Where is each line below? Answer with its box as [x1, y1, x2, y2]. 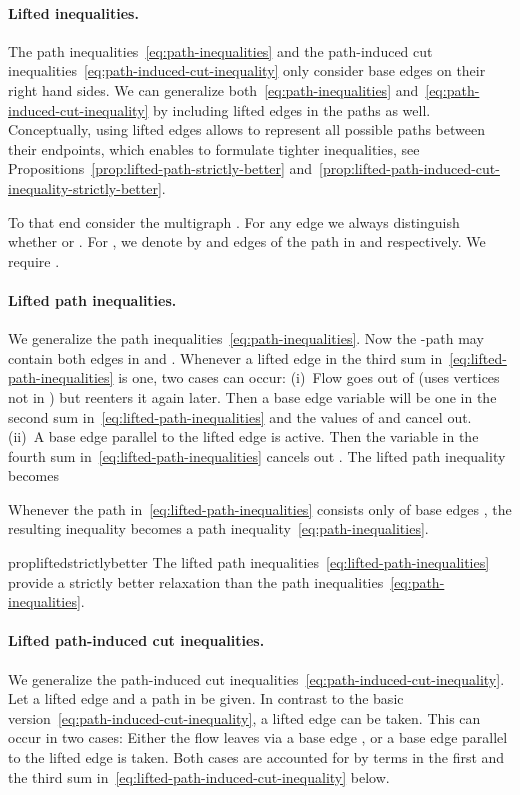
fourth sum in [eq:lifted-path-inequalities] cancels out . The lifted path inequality [8, 445, 506, 466]
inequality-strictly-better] [8, 177, 162, 198]
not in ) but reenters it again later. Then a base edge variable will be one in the [8, 386, 497, 407]
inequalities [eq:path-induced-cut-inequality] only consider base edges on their [8, 60, 486, 81]
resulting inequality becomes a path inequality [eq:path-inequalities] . [8, 518, 429, 539]
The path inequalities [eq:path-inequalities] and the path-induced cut [8, 40, 433, 61]
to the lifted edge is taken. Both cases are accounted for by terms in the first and [8, 747, 505, 768]
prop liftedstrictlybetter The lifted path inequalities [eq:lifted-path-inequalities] [8, 552, 490, 573]
